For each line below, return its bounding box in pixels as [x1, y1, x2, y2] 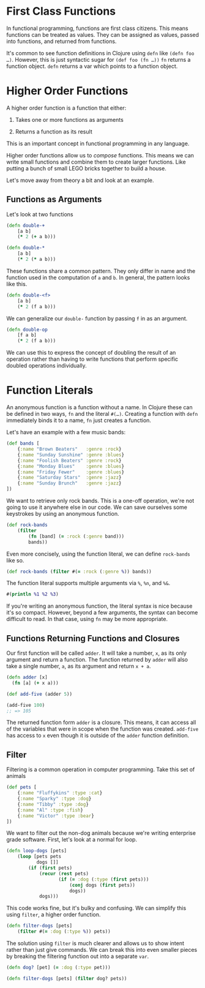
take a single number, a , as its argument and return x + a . [6, 663, 151, 670]
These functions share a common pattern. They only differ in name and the [6, 267, 196, 274]
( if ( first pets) [28, 865, 72, 871]
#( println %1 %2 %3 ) [6, 591, 59, 598]
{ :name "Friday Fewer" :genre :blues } [17, 469, 124, 475]
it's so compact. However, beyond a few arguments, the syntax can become [6, 609, 198, 616]
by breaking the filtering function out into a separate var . [6, 952, 149, 960]
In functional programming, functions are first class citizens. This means [6, 25, 188, 32]
